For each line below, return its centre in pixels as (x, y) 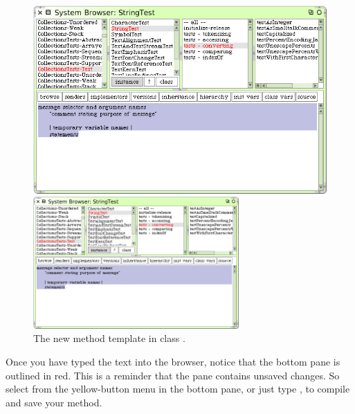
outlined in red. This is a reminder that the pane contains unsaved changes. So (173, 375)
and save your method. (54, 402)
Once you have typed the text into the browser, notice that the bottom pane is (173, 361)
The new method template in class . (109, 338)
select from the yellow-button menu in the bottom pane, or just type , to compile (178, 389)
